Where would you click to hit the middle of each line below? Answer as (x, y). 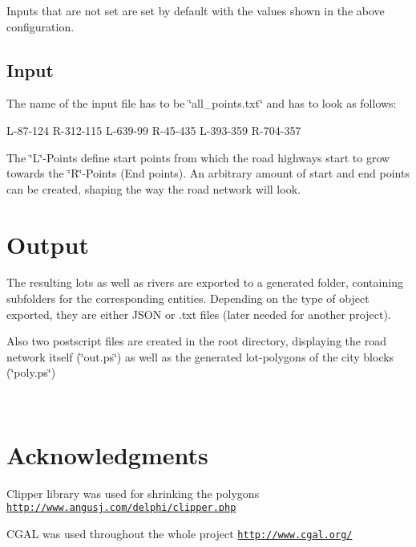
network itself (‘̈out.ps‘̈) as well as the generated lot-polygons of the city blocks (200, 356)
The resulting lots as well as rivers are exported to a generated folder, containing (205, 282)
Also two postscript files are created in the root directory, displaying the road (196, 341)
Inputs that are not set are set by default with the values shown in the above (196, 10)
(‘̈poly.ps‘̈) (31, 372)
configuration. (40, 26)
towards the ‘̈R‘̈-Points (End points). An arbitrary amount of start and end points (208, 173)
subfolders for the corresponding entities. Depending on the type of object (188, 298)
